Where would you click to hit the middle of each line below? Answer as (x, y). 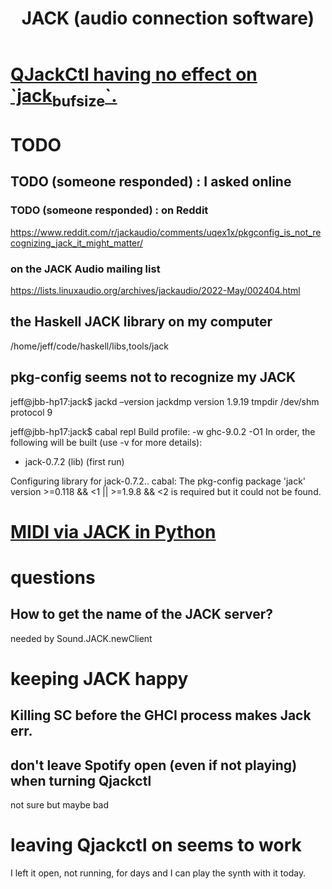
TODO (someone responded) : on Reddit (109, 210)
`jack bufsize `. (64, 98)
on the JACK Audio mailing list (85, 269)
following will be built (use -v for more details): (106, 442)
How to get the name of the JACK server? (142, 614)
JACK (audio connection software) (168, 18)
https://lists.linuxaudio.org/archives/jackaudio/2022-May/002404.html (155, 290)
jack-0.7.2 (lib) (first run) (74, 461)
